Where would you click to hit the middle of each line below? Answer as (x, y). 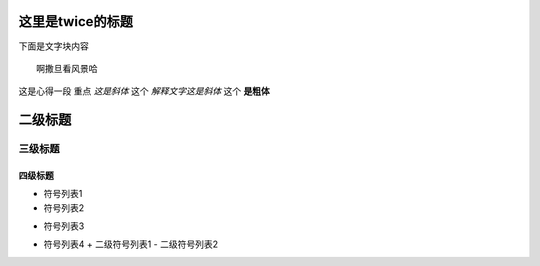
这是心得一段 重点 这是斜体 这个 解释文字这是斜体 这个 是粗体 (144, 91)
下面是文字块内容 (53, 46)
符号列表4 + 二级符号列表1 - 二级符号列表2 (131, 244)
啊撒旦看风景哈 (67, 68)
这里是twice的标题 (76, 21)
